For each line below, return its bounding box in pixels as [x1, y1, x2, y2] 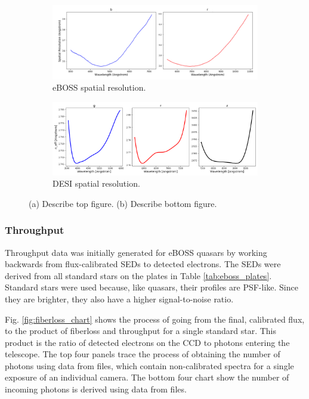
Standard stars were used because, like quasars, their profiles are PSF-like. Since [5, 281, 298, 293]
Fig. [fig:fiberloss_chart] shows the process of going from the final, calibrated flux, [5, 313, 305, 325]
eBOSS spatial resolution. [52, 81, 146, 94]
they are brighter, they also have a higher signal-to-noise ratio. [5, 292, 234, 305]
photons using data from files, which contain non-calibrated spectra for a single [5, 359, 294, 372]
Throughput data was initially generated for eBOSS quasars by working [5, 246, 267, 258]
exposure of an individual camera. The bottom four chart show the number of [5, 371, 289, 383]
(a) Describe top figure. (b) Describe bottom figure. [29, 197, 217, 209]
